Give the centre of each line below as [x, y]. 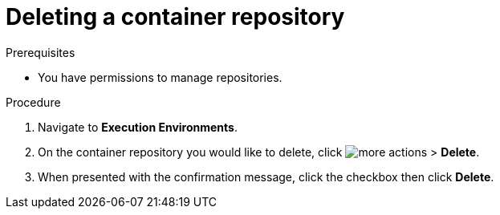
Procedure [33, 102]
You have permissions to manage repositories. [160, 77]
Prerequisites [41, 52]
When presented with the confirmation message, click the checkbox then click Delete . [266, 176]
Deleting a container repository [175, 17]
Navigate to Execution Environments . [138, 127]
